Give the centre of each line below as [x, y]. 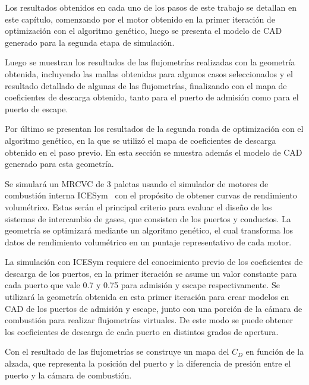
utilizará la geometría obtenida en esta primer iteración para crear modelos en [147, 297]
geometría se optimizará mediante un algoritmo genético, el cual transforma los [149, 230]
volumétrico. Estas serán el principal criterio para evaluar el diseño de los [138, 206]
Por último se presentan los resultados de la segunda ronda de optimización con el [154, 129]
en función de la [275, 351]
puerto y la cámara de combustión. [68, 375]
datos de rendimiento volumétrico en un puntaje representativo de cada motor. [148, 242]
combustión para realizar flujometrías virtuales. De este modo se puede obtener [149, 320]
